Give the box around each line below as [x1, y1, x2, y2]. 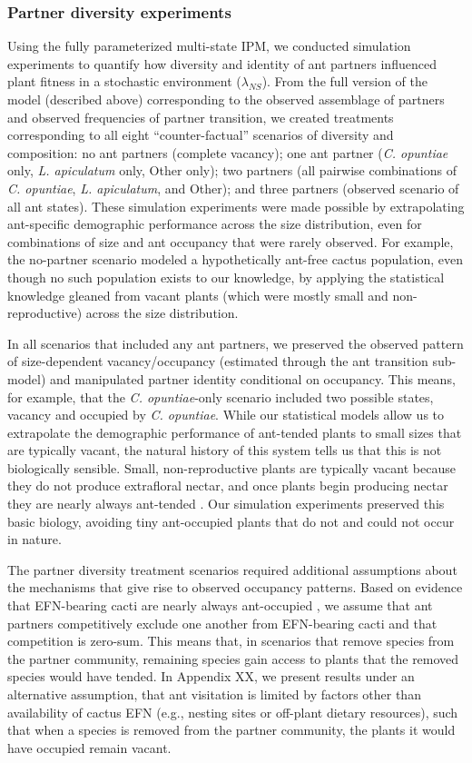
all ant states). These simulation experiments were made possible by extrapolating [7, 196, 465, 215]
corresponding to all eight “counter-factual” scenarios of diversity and [7, 125, 394, 144]
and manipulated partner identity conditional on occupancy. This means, [50, 369, 456, 388]
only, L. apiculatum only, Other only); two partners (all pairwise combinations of [7, 161, 457, 180]
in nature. [7, 530, 62, 549]
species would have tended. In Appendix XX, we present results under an [7, 667, 415, 686]
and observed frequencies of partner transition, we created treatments [7, 107, 394, 126]
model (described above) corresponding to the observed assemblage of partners [7, 90, 445, 108]
